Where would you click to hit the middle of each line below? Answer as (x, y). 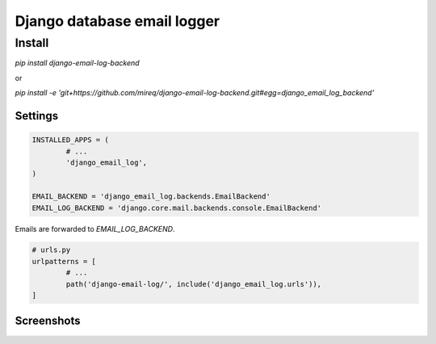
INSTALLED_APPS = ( (70, 140)
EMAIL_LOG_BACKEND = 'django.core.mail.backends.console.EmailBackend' (177, 208)
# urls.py (51, 250)
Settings (37, 116)
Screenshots (48, 321)
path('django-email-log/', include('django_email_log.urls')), (194, 284)
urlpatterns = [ (64, 261)
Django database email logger (117, 21)
